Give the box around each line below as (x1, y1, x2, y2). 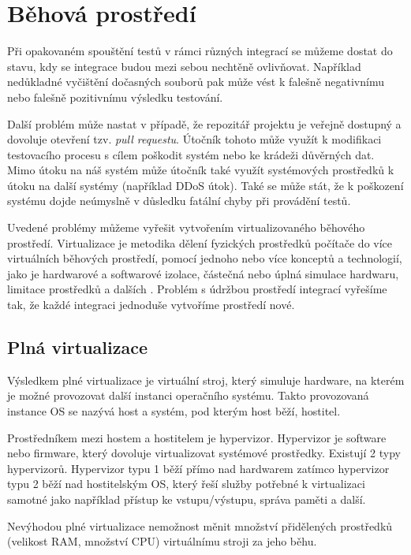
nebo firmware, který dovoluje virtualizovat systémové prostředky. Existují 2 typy (7, 445, 401, 461)
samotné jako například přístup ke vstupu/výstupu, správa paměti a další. (7, 490, 366, 507)
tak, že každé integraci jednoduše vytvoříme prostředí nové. (7, 296, 295, 313)
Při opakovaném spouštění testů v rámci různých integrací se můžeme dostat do (7, 43, 393, 59)
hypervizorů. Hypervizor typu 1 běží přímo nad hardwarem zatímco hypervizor (7, 460, 390, 476)
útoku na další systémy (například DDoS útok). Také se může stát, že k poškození (7, 177, 404, 193)
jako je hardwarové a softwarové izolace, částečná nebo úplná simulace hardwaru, (7, 265, 399, 281)
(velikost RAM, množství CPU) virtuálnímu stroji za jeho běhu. (7, 533, 317, 549)
